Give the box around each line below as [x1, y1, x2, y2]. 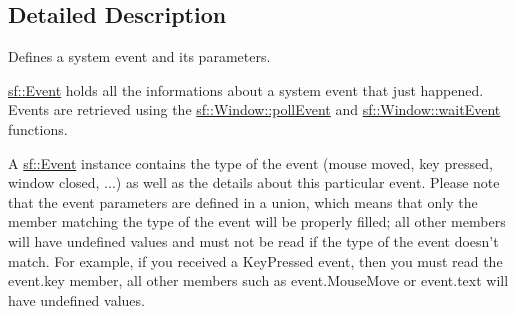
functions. [8, 118, 68, 139]
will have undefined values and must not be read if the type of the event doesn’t [8, 230, 499, 251]
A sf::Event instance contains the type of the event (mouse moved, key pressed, [8, 152, 493, 173]
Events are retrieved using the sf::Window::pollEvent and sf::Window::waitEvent [8, 99, 501, 120]
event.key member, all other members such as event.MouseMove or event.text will [8, 270, 509, 291]
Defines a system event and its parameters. [8, 46, 271, 67]
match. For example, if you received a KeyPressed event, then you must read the [8, 250, 503, 271]
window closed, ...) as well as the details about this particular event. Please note [8, 172, 500, 193]
